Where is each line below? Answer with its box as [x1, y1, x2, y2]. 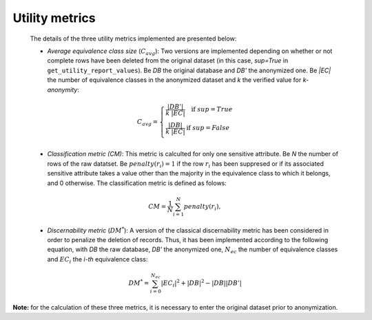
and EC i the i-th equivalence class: [47, 255, 148, 265]
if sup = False [186, 124, 230, 132]
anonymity [47, 85, 78, 94]
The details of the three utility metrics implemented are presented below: [30, 34, 237, 43]
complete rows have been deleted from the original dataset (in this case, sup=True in [47, 56, 289, 65]
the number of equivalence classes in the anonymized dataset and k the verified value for [47, 76, 302, 84]
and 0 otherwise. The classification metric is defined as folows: [47, 179, 227, 187]
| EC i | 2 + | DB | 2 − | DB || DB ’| [161, 278, 242, 288]
